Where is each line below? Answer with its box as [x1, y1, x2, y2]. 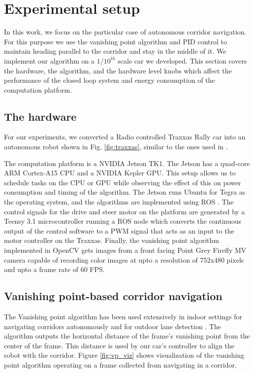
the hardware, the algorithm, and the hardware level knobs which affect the [4, 65, 232, 75]
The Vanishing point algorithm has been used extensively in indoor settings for [4, 311, 243, 321]
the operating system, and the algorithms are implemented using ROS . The [4, 197, 234, 207]
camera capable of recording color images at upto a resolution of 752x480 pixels [4, 254, 244, 265]
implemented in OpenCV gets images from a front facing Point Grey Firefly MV [4, 245, 247, 255]
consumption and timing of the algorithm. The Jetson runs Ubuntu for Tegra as [4, 187, 246, 197]
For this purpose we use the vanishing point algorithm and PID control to [4, 36, 227, 46]
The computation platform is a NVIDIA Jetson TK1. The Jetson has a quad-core [4, 158, 250, 168]
